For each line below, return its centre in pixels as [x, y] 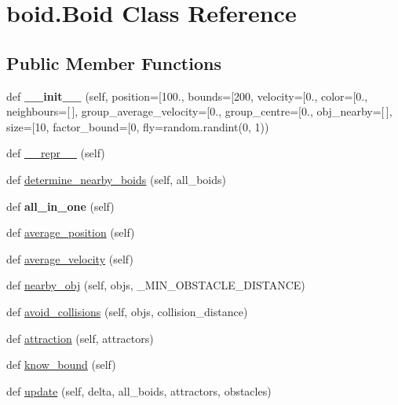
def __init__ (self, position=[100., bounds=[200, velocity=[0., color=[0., [187, 96]
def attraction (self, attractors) [80, 338]
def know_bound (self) [61, 364]
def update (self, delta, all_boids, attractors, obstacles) [139, 390]
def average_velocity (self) [70, 258]
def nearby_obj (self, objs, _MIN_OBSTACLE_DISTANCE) [156, 285]
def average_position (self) [71, 232]
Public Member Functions [114, 63]
